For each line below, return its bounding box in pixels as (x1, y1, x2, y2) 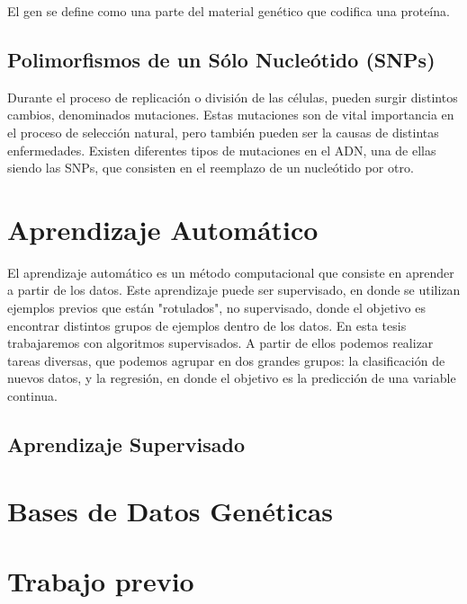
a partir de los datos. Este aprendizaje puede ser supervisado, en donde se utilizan (7, 280, 461, 299)
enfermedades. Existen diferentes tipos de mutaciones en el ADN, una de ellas (7, 140, 436, 159)
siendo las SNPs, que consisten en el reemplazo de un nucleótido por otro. (7, 158, 414, 177)
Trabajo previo (7, 562, 194, 599)
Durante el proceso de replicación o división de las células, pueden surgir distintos (7, 87, 458, 106)
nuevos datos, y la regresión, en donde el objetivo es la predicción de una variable (7, 369, 456, 387)
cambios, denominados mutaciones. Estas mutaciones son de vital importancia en (7, 105, 454, 124)
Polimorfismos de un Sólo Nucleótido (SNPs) (7, 45, 436, 73)
